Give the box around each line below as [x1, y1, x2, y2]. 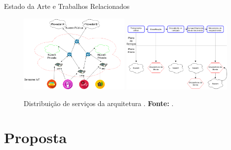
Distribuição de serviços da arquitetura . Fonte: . [24, 98, 174, 108]
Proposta [4, 127, 67, 147]
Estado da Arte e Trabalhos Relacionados [4, 1, 130, 11]
